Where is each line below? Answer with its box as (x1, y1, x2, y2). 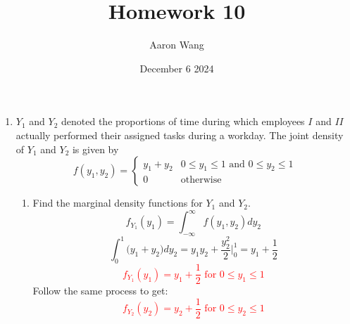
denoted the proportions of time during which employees (61, 114, 305, 129)
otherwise (180, 174, 222, 185)
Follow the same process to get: (32, 283, 168, 298)
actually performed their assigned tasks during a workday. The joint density (15, 127, 344, 142)
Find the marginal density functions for (32, 195, 203, 210)
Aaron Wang (149, 37, 204, 52)
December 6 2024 (139, 60, 214, 75)
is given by (72, 141, 119, 156)
